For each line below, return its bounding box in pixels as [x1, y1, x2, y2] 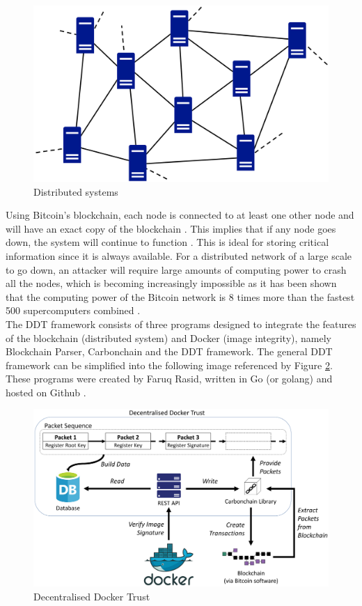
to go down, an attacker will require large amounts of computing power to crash [6, 262, 347, 277]
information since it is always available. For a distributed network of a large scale [6, 248, 352, 263]
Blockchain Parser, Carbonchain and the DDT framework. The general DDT [6, 344, 333, 359]
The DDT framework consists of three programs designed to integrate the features [6, 316, 356, 331]
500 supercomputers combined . [6, 303, 141, 318]
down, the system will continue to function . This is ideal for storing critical [6, 235, 329, 249]
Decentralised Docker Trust [33, 589, 150, 603]
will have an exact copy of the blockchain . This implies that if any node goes [6, 221, 336, 235]
